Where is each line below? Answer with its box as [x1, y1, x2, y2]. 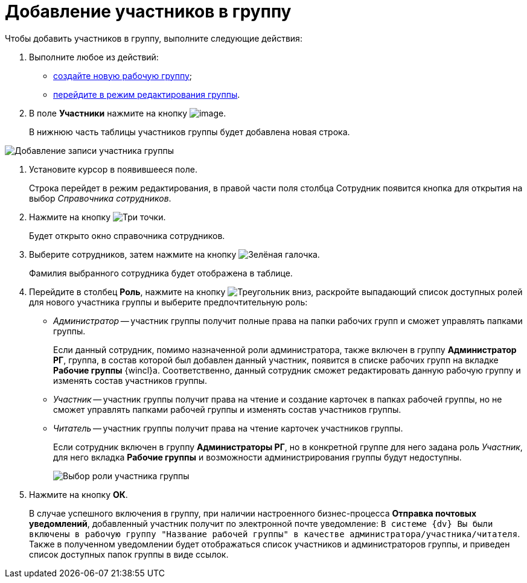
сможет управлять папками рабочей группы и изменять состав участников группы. [53, 404, 401, 415]
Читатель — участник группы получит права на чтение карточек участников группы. [53, 422, 403, 433]
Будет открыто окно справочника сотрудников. [29, 230, 225, 241]
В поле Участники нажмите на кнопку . [29, 107, 226, 118]
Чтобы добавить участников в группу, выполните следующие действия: [5, 33, 302, 43]
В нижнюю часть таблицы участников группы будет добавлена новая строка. [29, 126, 350, 137]
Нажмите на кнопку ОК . [29, 489, 128, 500]
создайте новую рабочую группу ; [53, 70, 193, 81]
